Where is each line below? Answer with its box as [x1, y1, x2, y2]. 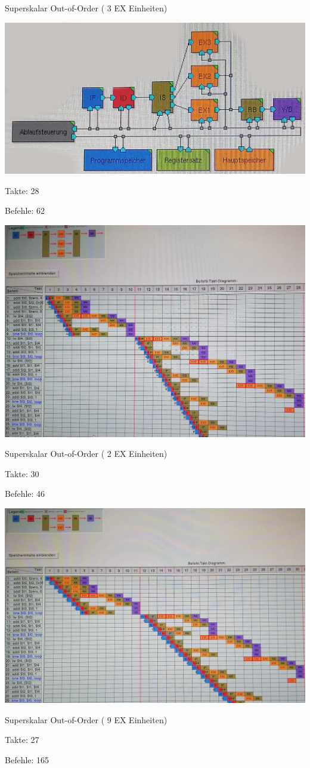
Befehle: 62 [5, 204, 45, 217]
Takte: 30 [5, 467, 39, 480]
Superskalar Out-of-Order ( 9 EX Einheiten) [5, 713, 168, 726]
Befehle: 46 [5, 487, 45, 500]
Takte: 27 [5, 733, 39, 746]
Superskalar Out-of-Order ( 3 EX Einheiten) [5, 2, 168, 14]
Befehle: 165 [5, 753, 49, 766]
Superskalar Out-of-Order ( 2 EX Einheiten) [5, 447, 168, 460]
